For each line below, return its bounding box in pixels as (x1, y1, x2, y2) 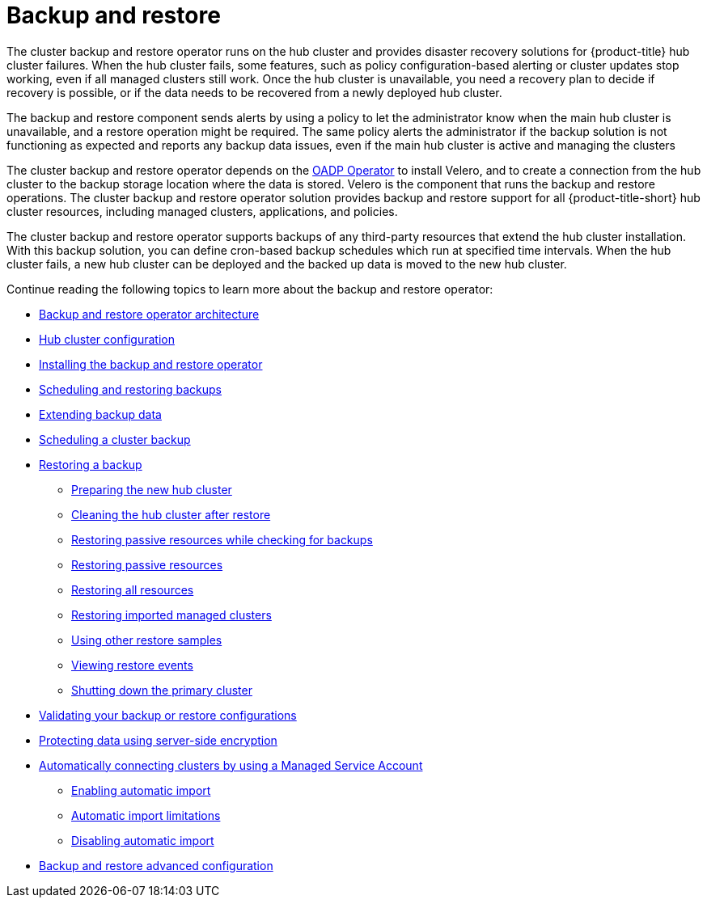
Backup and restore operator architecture (39, 306, 260, 321)
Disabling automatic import (71, 833, 214, 847)
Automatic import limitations (71, 808, 221, 822)
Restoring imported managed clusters (71, 607, 272, 622)
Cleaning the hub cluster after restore (71, 507, 271, 522)
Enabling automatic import (71, 783, 211, 797)
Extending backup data (39, 407, 162, 421)
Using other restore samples (71, 632, 222, 647)
